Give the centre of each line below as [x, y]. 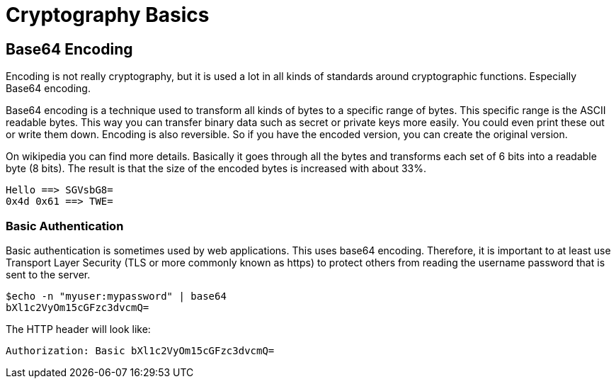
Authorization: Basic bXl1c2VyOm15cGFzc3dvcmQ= [140, 350]
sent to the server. [48, 274]
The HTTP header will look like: [78, 329]
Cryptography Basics [108, 15]
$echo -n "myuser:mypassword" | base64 [116, 296]
